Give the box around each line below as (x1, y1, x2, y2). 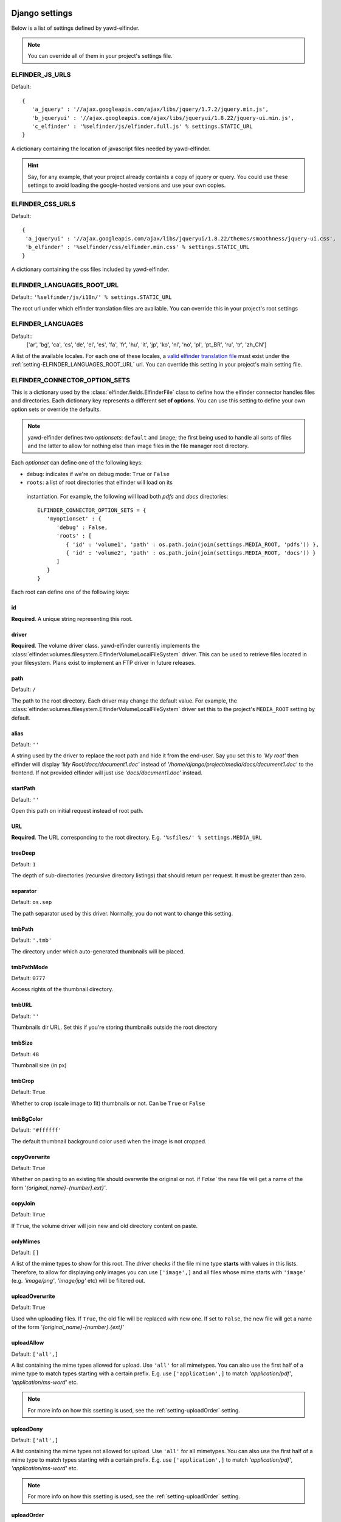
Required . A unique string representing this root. (11, 615, 133, 622)
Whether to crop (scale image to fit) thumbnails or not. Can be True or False (11, 1099, 205, 1107)
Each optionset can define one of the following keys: (11, 459, 143, 466)
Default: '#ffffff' (11, 1126, 62, 1134)
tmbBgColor (11, 1115, 43, 1123)
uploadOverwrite (11, 1292, 55, 1300)
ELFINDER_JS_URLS (11, 71, 71, 79)
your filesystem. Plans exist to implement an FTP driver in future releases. (11, 659, 196, 667)
